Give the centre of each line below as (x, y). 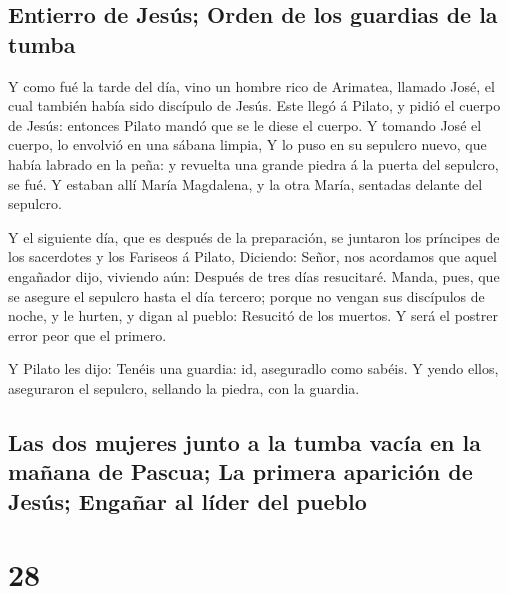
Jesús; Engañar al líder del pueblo (187, 500)
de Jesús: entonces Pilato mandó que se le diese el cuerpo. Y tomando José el (245, 124)
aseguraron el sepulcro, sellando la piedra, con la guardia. (184, 387)
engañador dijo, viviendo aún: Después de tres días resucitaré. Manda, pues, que (254, 275)
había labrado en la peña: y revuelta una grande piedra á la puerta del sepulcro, (253, 163)
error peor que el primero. (87, 334)
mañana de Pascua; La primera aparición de (240, 471)
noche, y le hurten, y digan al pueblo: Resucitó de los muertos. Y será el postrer (253, 315)
